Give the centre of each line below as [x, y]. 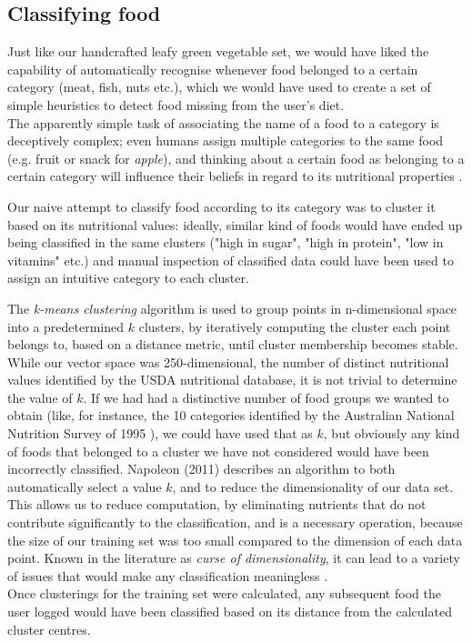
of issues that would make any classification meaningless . [168, 575]
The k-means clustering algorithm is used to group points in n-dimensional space [232, 308]
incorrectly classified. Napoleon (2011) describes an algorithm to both [201, 469]
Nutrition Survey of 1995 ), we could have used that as [160, 433]
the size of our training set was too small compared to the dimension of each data [235, 540]
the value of [40, 397]
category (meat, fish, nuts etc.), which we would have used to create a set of [219, 87]
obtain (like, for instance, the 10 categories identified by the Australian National [231, 415]
